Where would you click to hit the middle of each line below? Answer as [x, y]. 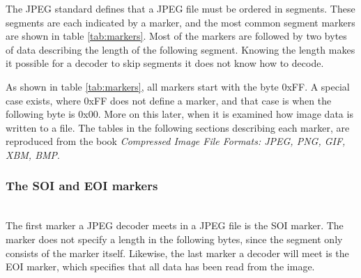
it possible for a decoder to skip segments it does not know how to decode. [165, 63]
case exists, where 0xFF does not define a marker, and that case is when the [169, 100]
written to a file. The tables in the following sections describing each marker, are [178, 127]
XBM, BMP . [33, 154]
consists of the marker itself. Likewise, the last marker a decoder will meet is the [177, 253]
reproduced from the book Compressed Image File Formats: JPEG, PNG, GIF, [176, 141]
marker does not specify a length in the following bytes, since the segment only [174, 239]
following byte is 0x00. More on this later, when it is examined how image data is [179, 114]
